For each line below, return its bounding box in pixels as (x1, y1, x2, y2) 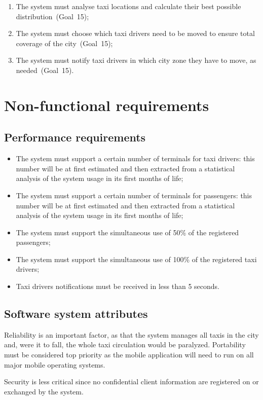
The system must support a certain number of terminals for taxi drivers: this (16, 153, 255, 164)
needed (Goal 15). (16, 64, 74, 75)
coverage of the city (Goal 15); (16, 38, 113, 48)
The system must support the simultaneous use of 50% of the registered (16, 227, 239, 237)
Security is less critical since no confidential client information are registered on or (4, 376, 259, 387)
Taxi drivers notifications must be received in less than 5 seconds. (16, 281, 219, 292)
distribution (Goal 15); (16, 11, 89, 21)
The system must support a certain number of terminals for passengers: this (16, 190, 252, 200)
